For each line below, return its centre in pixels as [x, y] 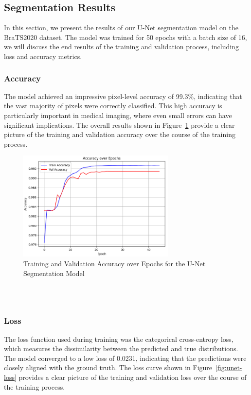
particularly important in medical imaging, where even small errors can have [118, 115]
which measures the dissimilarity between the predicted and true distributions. [121, 348]
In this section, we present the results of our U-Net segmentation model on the [121, 28]
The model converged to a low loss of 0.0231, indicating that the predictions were [125, 358]
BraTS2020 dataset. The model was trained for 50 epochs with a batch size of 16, [125, 37]
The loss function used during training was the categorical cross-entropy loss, [119, 339]
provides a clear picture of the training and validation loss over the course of [133, 377]
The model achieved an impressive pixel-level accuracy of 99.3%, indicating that [123, 96]
